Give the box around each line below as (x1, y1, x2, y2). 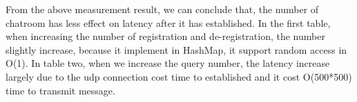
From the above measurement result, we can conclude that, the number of (6, 2, 319, 16)
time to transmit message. (6, 83, 115, 97)
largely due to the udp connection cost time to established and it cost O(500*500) (6, 69, 352, 83)
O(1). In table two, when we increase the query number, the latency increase (6, 56, 330, 70)
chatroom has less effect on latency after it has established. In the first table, (6, 15, 331, 30)
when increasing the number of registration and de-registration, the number (6, 29, 325, 43)
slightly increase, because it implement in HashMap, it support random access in (6, 42, 347, 57)
